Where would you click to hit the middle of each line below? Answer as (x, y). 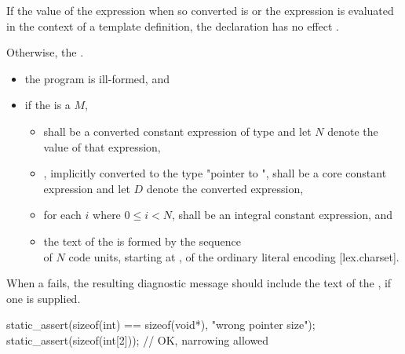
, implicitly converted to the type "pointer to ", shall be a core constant (215, 173)
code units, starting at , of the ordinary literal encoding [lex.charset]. (234, 256)
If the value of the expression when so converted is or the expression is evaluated (200, 10)
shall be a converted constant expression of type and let (177, 131)
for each (62, 215)
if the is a (47, 105)
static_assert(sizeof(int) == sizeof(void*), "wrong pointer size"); (161, 325)
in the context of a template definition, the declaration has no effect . (173, 26)
